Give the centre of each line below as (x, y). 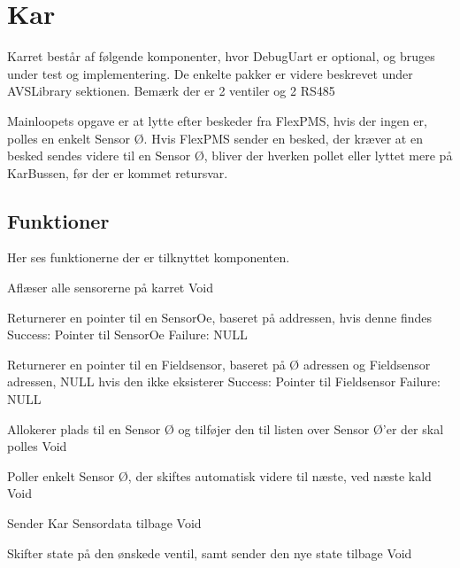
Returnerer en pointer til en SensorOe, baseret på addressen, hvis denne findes (220, 317)
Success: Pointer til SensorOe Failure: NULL (127, 335)
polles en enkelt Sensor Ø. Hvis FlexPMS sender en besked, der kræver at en (215, 138)
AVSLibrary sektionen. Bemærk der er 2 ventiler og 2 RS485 (171, 91)
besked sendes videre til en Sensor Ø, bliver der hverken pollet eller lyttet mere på (230, 156)
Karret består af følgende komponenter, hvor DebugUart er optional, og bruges (221, 56)
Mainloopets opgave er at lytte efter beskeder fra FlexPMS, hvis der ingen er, (217, 120)
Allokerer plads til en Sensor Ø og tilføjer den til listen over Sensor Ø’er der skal (226, 428)
